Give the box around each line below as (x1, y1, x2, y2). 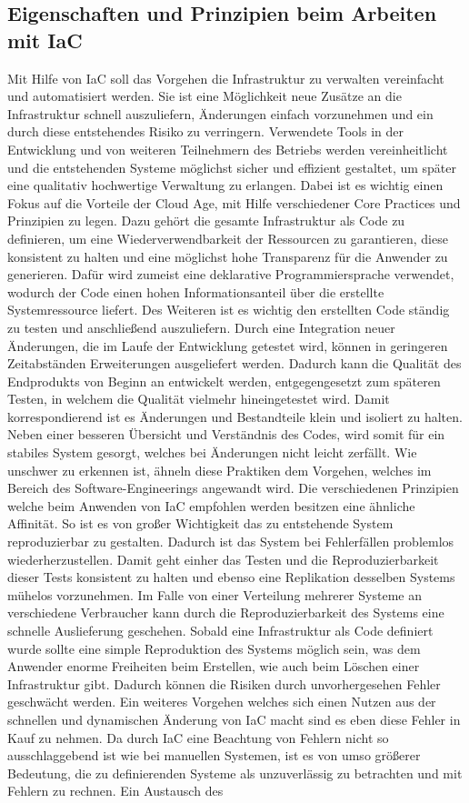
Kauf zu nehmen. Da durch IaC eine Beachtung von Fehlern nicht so (7, 728, 389, 747)
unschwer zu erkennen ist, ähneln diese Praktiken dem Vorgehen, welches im (7, 460, 432, 479)
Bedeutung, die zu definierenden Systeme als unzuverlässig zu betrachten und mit (7, 763, 463, 782)
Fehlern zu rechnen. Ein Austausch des (7, 781, 224, 800)
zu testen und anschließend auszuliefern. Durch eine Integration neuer (7, 317, 395, 336)
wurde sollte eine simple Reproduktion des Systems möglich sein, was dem (7, 638, 421, 657)
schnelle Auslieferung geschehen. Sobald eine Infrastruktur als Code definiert (7, 621, 434, 639)
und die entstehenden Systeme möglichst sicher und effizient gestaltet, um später (7, 157, 456, 176)
